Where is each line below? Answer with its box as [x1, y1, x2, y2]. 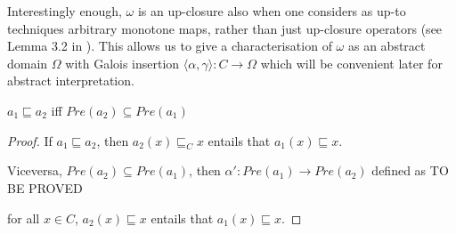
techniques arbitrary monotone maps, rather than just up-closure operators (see [7, 19, 443, 37]
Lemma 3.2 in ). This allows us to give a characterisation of [7, 36, 332, 55]
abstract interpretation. [7, 71, 134, 90]
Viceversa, [7, 161, 62, 180]
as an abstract [347, 36, 426, 55]
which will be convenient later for [260, 53, 443, 72]
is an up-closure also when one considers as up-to [137, 2, 406, 20]
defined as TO [371, 161, 449, 180]
